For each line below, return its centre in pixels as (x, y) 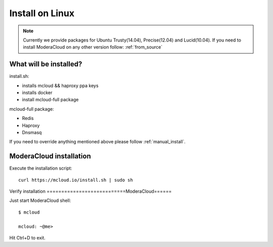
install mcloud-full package (50, 100)
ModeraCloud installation (50, 156)
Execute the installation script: (41, 168)
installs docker (37, 93)
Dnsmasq (32, 132)
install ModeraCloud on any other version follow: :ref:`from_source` (93, 47)
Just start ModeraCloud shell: (40, 200)
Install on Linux (42, 13)
